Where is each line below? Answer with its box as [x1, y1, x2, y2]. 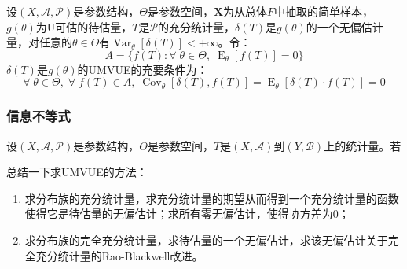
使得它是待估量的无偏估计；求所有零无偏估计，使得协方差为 [24, 205, 333, 222]
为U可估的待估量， [35, 18, 133, 35]
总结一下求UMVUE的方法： [6, 164, 148, 180]
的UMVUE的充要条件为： [77, 61, 208, 77]
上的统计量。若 [324, 137, 401, 153]
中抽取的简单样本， [274, 3, 374, 19]
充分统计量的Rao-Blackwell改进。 [35, 247, 203, 263]
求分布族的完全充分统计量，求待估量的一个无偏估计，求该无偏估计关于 [24, 231, 388, 248]
